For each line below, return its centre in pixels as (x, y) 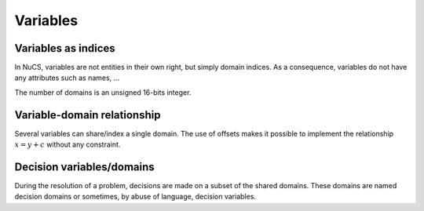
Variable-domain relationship (88, 115)
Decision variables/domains (84, 167)
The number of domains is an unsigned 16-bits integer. (103, 92)
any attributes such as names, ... (67, 78)
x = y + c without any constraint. (68, 144)
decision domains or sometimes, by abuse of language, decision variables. (135, 197)
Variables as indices (65, 48)
